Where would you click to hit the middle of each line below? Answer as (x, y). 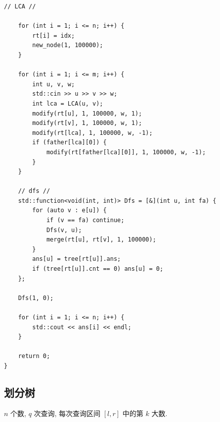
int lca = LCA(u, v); (68, 103)
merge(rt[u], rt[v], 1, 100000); (101, 240)
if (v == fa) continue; (85, 220)
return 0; (34, 356)
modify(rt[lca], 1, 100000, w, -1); (92, 133)
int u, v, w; (54, 84)
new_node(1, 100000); (68, 45)
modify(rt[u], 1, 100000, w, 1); (87, 113)
